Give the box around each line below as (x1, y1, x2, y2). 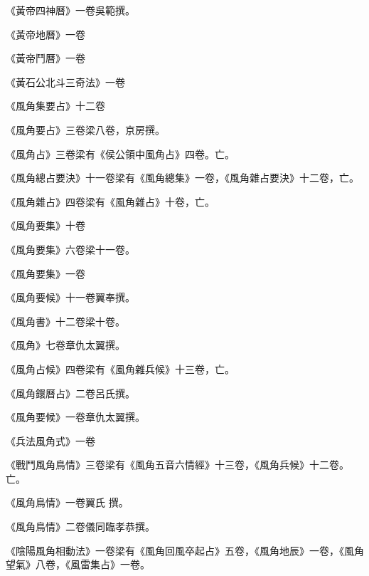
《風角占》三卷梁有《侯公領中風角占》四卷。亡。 (6, 146, 235, 161)
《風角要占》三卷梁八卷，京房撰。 (6, 122, 165, 137)
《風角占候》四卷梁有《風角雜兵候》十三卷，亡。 (6, 361, 235, 376)
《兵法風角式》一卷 (6, 433, 95, 448)
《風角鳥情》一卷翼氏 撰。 (6, 495, 129, 510)
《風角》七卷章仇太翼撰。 (6, 337, 125, 352)
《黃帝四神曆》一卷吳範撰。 (6, 3, 135, 17)
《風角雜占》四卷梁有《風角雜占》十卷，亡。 (6, 194, 215, 209)
